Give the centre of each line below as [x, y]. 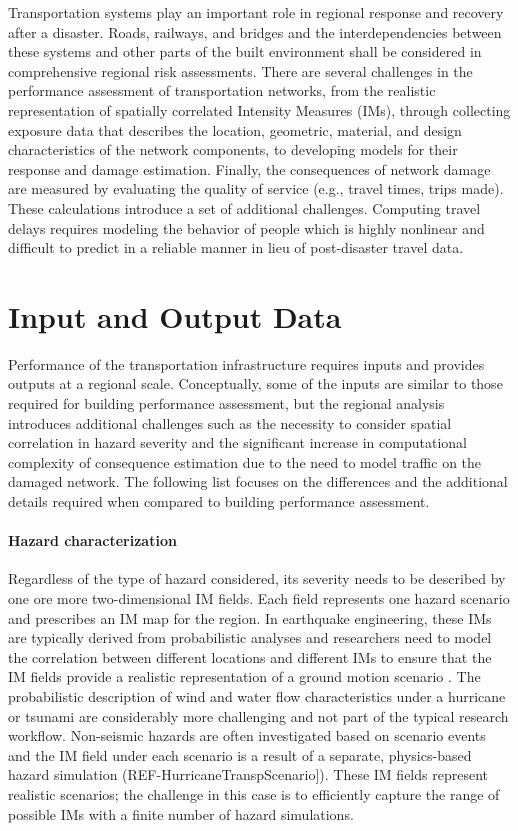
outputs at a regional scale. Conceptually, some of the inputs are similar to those [255, 383]
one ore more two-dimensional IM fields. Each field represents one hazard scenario [259, 597]
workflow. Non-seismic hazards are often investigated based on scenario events [247, 735]
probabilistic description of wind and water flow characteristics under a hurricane [257, 695]
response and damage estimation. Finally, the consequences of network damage [249, 168]
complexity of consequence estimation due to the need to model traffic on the [245, 461]
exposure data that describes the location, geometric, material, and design [235, 129]
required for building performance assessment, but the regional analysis [226, 403]
